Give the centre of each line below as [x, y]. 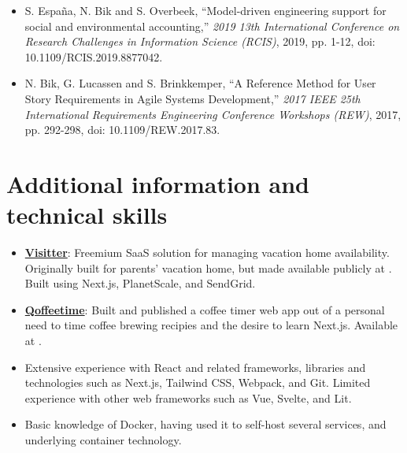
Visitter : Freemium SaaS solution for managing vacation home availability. [207, 252]
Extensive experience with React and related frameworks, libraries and [195, 367]
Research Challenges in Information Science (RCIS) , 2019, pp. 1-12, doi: [200, 41]
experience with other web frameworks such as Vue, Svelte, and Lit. [188, 397]
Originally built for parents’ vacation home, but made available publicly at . [208, 267]
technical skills [87, 215]
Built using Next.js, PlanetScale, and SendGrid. [140, 283]
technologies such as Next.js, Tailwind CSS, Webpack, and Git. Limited [198, 382]
